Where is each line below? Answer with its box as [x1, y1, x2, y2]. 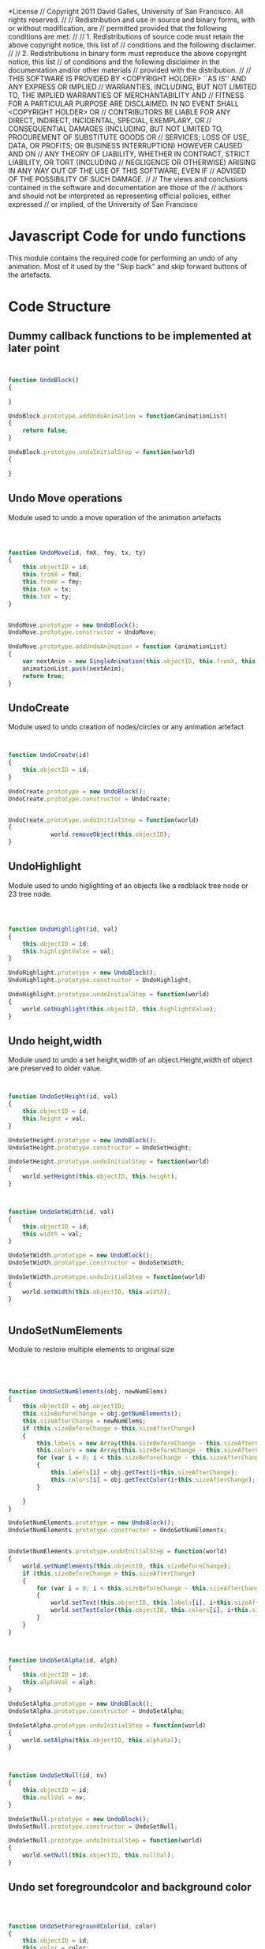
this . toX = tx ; [22, 585, 73, 593]
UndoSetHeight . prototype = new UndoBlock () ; [8, 1136, 157, 1144]
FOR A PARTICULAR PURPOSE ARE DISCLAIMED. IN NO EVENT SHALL [8, 99, 239, 108]
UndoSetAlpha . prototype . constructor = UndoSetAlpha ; [8, 1707, 185, 1715]
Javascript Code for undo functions [8, 227, 247, 245]
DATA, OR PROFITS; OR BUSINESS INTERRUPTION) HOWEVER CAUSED [8, 141, 243, 150]
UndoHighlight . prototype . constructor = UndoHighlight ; [8, 976, 192, 984]
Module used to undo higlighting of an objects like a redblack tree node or [8, 880, 248, 890]
